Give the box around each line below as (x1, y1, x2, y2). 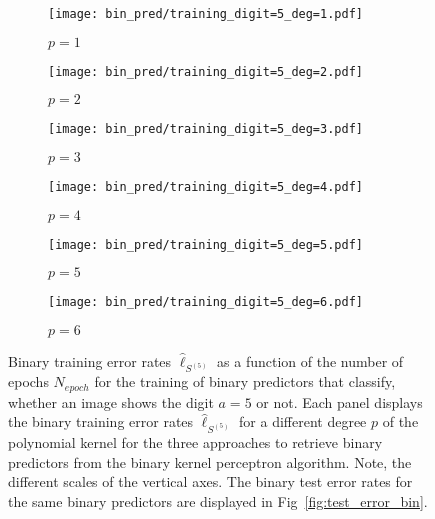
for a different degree (239, 411, 367, 432)
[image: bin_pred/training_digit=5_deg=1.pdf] (48, 7, 363, 21)
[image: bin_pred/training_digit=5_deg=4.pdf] (48, 179, 363, 194)
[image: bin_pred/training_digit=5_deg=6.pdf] (48, 295, 363, 310)
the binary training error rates (8, 411, 194, 432)
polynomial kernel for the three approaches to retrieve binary (8, 431, 383, 452)
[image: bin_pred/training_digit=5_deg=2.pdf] (48, 64, 363, 79)
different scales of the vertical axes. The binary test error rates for (8, 471, 413, 492)
